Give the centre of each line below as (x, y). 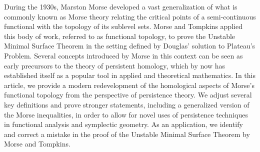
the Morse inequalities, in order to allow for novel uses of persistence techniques (126, 114)
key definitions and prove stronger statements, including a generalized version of (127, 104)
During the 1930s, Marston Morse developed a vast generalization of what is (121, 6)
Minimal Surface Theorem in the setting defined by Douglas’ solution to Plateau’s (130, 46)
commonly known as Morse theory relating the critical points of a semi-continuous (130, 16)
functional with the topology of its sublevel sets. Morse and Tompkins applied (123, 26)
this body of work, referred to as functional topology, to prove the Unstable (120, 36)
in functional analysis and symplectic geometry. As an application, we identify (123, 124)
